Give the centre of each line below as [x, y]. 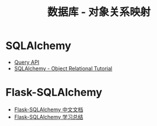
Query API [27, 62]
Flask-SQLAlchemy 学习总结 [49, 117]
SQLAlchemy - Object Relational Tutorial [63, 68]
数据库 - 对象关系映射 [99, 12]
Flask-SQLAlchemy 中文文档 [49, 109]
